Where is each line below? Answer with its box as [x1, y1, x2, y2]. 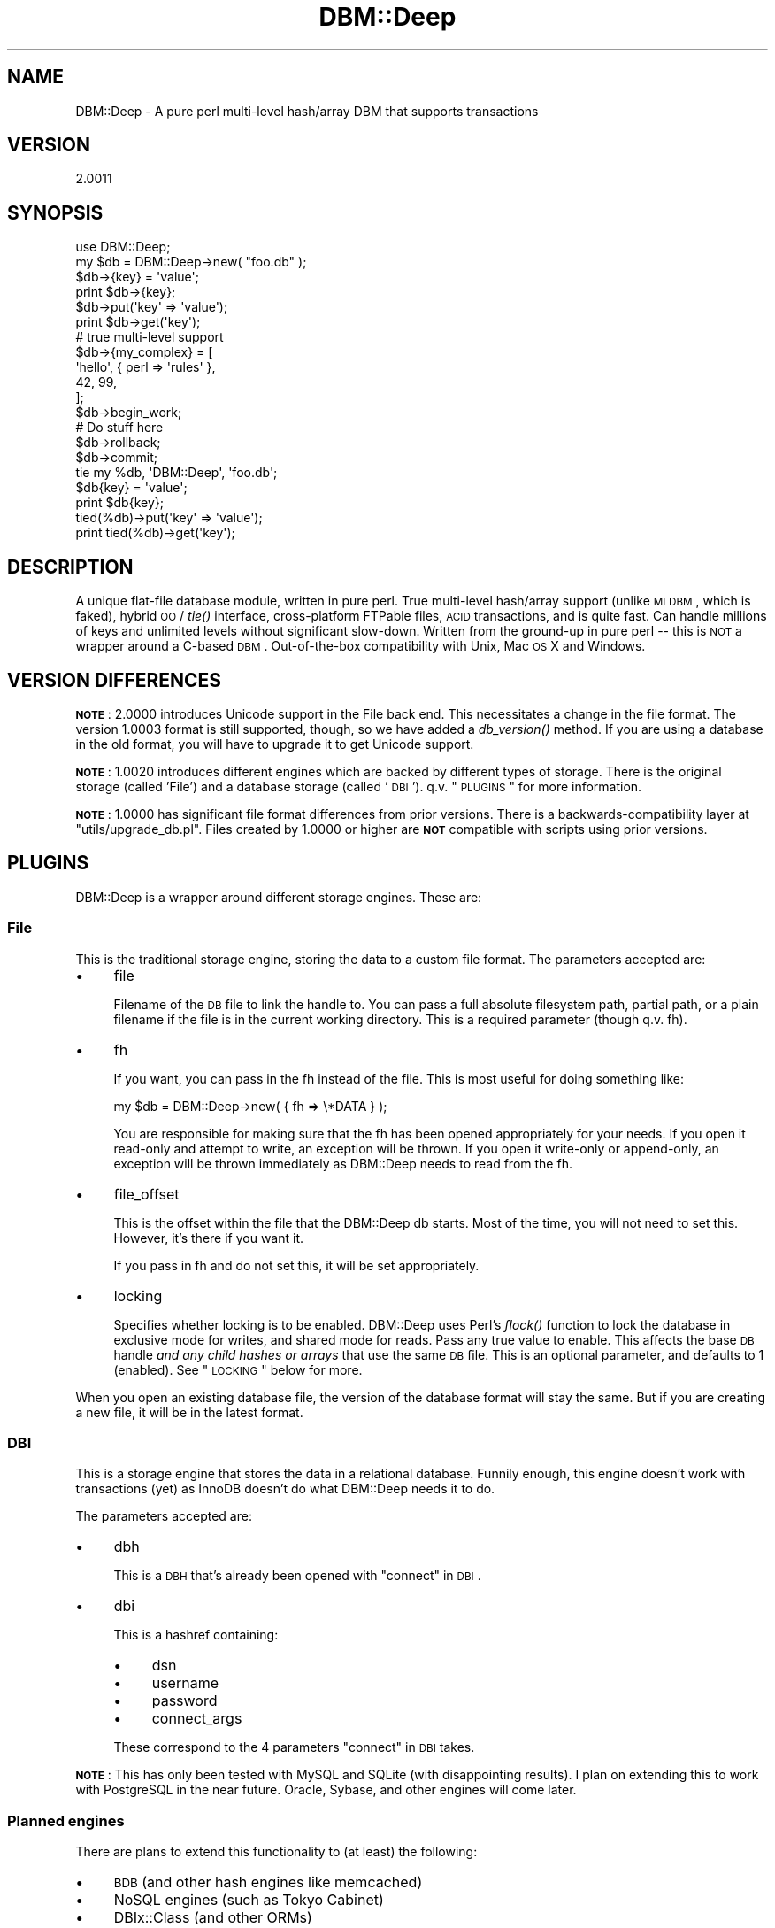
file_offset [113, 1184, 180, 1203]
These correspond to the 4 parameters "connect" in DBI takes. [113, 1739, 475, 1755]
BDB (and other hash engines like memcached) [113, 1873, 423, 1892]
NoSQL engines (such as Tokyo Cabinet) [113, 1891, 384, 1909]
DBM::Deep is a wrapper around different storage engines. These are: [75, 889, 482, 905]
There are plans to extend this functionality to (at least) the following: [75, 1844, 478, 1860]
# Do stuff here [75, 420, 164, 436]
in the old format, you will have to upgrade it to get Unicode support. [75, 736, 474, 752]
